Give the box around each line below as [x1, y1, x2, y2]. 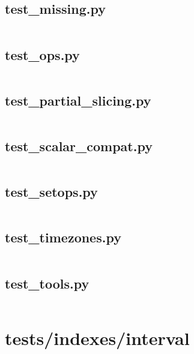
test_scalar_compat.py [5, 137, 153, 155]
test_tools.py [5, 274, 89, 292]
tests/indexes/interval [5, 325, 190, 350]
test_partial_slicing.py [5, 91, 151, 109]
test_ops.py [5, 45, 80, 64]
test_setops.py [5, 182, 98, 201]
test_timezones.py [5, 228, 121, 247]
